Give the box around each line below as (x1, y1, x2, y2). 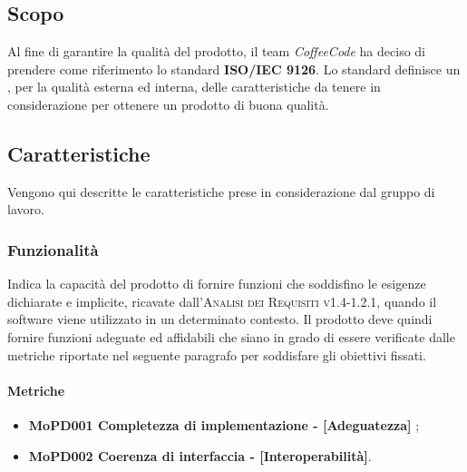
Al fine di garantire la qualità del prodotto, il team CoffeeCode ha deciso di (7, 42, 425, 61)
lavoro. (7, 200, 44, 219)
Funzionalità (7, 238, 99, 261)
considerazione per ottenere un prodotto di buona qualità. (7, 94, 329, 113)
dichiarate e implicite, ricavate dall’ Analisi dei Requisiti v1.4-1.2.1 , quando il (7, 291, 437, 310)
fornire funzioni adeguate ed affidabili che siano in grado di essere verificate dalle (7, 327, 455, 346)
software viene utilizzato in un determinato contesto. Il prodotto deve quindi (7, 310, 433, 329)
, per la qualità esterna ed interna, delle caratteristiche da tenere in (7, 77, 381, 96)
